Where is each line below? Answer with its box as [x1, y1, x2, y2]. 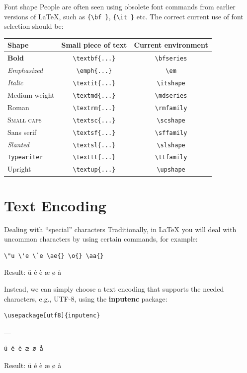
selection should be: [4, 21, 64, 31]
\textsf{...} [73, 129, 116, 136]
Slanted [7, 139, 30, 149]
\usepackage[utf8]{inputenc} [4, 312, 100, 319]
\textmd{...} [73, 92, 116, 99]
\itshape [157, 80, 185, 87]
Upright [7, 164, 31, 174]
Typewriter [7, 154, 43, 161]
